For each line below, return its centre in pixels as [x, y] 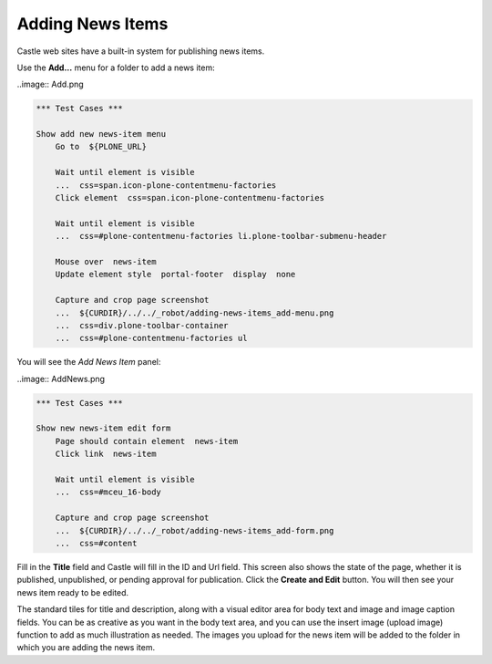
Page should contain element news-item [147, 441]
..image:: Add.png [50, 84]
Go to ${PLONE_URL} [101, 147]
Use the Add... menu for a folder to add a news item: [116, 67]
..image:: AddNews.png [61, 379]
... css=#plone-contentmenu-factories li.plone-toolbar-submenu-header [221, 236]
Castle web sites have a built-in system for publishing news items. [141, 51]
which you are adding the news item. [86, 648]
